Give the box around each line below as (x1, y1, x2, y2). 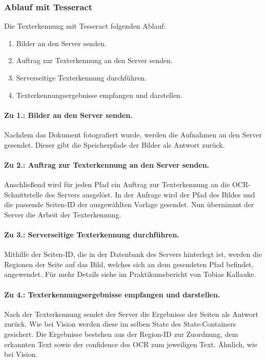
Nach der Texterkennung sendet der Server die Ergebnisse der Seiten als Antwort (4, 308, 258, 319)
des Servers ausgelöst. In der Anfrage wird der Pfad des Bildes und (45, 189, 255, 199)
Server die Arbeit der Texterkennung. (4, 209, 121, 219)
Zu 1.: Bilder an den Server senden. (4, 109, 133, 120)
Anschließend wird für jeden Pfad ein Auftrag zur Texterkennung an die (4, 178, 230, 189)
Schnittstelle (4, 189, 43, 199)
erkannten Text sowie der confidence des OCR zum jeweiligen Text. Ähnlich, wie (4, 338, 257, 349)
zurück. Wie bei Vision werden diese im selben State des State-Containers (4, 318, 236, 329)
